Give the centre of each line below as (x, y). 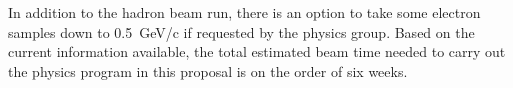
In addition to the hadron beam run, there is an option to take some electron (244, 12)
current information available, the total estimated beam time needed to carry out (257, 51)
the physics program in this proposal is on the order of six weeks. (208, 70)
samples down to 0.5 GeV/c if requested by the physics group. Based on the (241, 31)
